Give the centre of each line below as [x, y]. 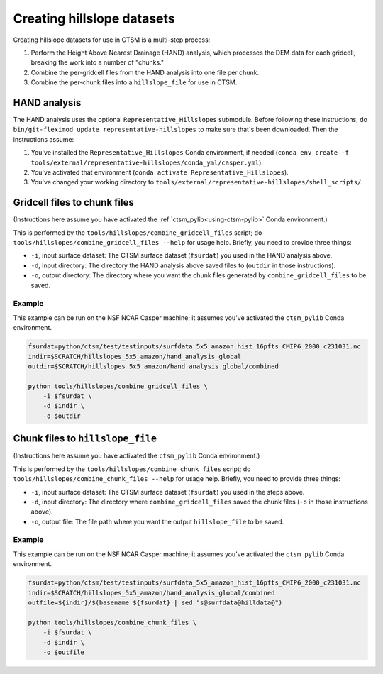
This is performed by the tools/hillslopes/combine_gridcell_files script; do [138, 232]
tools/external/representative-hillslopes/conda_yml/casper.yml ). [147, 162]
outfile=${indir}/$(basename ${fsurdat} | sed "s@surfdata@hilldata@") [155, 603]
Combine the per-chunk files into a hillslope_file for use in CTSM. [134, 82]
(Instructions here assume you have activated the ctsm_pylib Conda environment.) [137, 456]
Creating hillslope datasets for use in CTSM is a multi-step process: [112, 40]
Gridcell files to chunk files [73, 203]
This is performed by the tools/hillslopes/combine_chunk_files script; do [132, 469]
